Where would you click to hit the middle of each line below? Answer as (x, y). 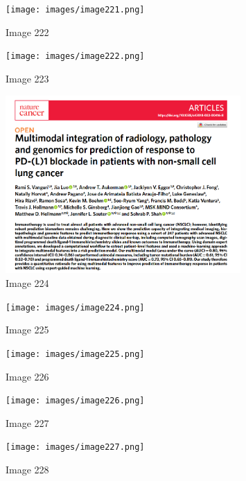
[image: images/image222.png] (75, 56)
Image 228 (27, 470)
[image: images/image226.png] (75, 401)
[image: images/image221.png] (75, 10)
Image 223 (27, 78)
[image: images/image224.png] (75, 307)
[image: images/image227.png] (75, 447)
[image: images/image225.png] (75, 354)
